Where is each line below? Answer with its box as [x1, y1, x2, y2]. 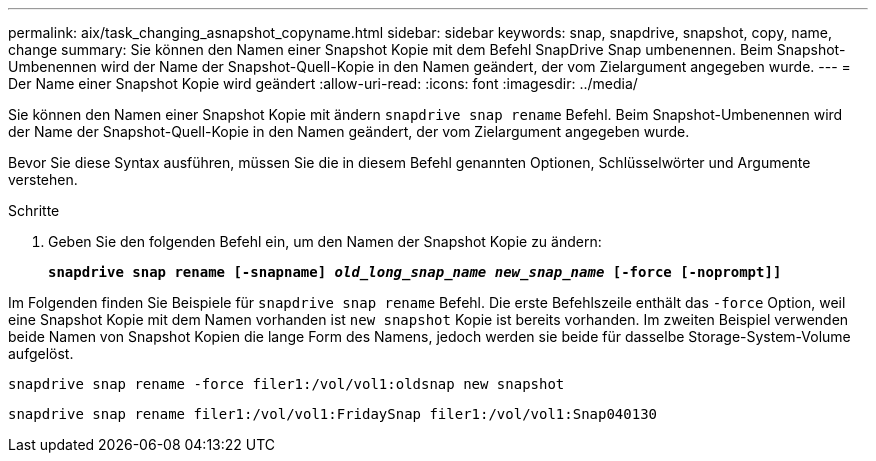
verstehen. [8, 171, 78, 188]
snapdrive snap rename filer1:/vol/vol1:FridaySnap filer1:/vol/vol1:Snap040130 [8, 406, 658, 422]
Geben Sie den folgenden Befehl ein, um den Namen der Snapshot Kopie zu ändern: [48, 233, 602, 250]
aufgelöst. [8, 345, 74, 362]
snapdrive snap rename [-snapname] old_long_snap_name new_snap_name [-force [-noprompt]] [48, 264, 782, 280]
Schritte [8, 202, 60, 219]
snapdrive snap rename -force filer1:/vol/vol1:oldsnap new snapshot [8, 376, 565, 392]
